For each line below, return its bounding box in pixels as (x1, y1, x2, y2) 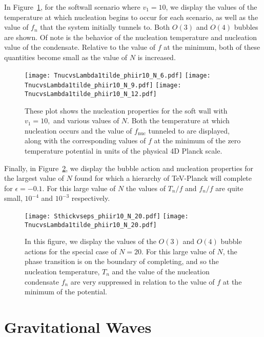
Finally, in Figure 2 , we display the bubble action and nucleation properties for (4, 162, 254, 173)
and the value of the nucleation (112, 266, 210, 276)
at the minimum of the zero (154, 135, 241, 146)
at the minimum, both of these (164, 42, 260, 52)
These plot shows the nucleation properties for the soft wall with (25, 105, 228, 116)
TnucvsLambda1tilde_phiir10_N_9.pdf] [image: (25, 82, 181, 89)
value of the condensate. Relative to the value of (4, 42, 156, 52)
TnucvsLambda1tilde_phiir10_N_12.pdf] (25, 90, 157, 98)
